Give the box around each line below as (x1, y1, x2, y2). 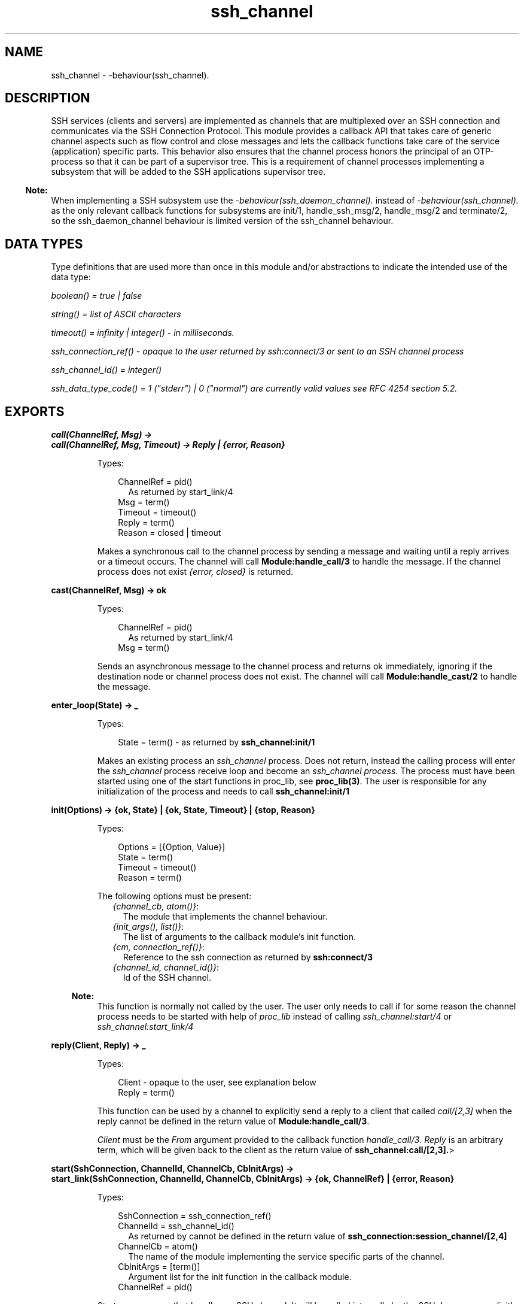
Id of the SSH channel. (123, 972, 212, 983)
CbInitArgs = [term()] (118, 1261, 200, 1272)
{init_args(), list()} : (112, 921, 184, 932)
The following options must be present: (97, 891, 252, 902)
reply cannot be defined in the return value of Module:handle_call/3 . (97, 1116, 370, 1127)
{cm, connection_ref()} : (112, 942, 205, 953)
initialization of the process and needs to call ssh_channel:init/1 (97, 786, 349, 797)
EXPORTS (5, 404, 65, 419)
